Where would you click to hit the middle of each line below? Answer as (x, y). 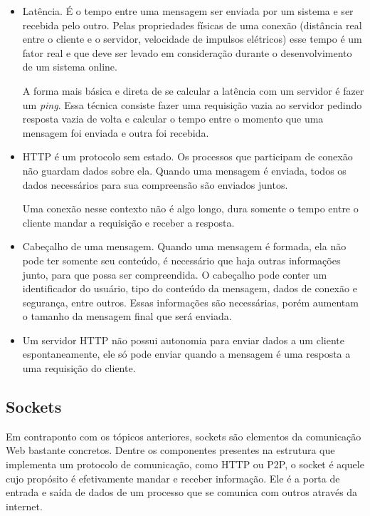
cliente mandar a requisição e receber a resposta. (128, 222)
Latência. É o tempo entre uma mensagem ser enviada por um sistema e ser (188, 11)
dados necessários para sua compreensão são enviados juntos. (155, 184)
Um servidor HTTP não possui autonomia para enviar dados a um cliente (183, 340)
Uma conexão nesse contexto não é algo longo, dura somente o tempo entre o (190, 208)
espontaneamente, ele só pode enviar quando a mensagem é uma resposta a (186, 354)
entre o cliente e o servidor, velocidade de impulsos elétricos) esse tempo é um (192, 39)
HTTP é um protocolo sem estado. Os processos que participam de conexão (187, 156)
